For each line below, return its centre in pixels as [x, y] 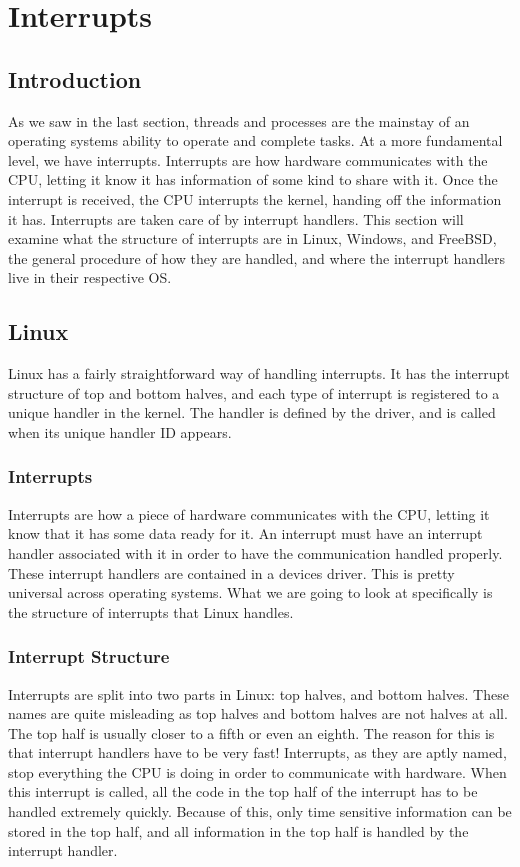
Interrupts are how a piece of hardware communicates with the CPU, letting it [249, 513]
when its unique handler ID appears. [120, 431]
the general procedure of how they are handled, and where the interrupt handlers [257, 257]
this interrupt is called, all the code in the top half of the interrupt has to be [243, 791]
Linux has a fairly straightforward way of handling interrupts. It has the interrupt [259, 373]
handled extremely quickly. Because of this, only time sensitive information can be [260, 811]
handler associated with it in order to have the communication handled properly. [255, 552]
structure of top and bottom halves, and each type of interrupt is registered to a [254, 392]
